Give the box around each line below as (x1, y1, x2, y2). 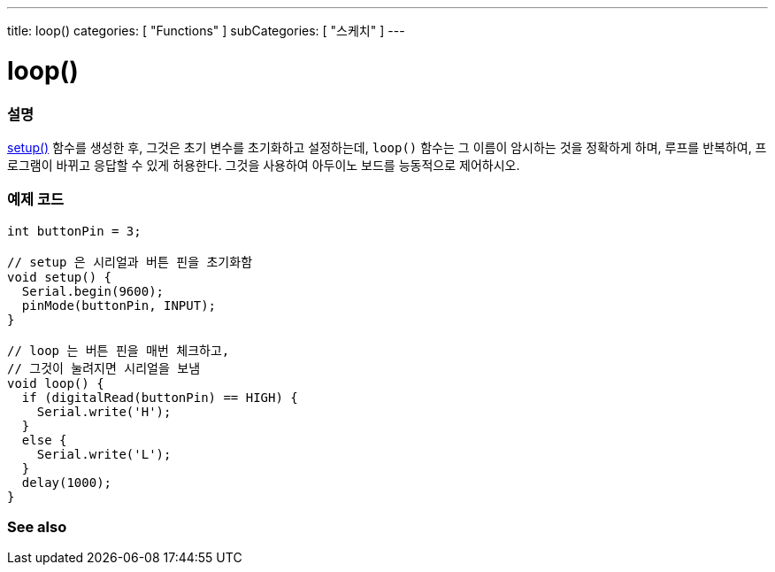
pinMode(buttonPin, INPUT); (21, 298, 217, 313)
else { (21, 432, 67, 447)
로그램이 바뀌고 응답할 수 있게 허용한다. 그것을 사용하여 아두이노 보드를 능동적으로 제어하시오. (7, 157, 520, 173)
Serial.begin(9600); (21, 283, 165, 298)
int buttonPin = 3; (7, 223, 142, 238)
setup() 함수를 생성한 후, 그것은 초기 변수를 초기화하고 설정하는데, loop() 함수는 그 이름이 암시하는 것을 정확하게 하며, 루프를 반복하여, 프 (7, 139, 767, 155)
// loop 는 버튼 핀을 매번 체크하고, (7, 343, 230, 358)
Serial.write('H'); (36, 404, 172, 419)
